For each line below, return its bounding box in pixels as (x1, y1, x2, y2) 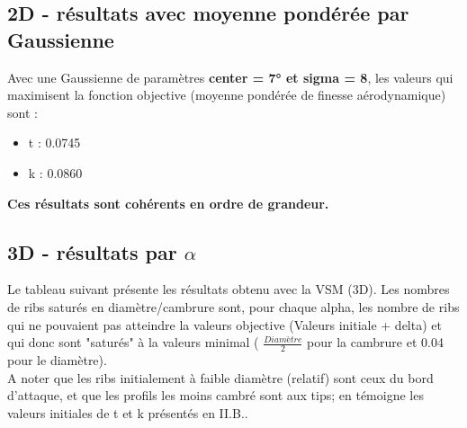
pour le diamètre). (7, 350, 107, 369)
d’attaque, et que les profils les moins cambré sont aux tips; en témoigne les (7, 386, 424, 405)
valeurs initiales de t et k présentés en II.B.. (7, 403, 248, 422)
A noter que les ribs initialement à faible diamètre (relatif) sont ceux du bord (7, 368, 434, 387)
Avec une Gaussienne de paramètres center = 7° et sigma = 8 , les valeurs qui (7, 67, 454, 86)
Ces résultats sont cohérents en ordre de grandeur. (7, 193, 329, 212)
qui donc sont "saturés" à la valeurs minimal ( (7, 333, 259, 352)
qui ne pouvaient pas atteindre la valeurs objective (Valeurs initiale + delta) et (7, 315, 442, 334)
